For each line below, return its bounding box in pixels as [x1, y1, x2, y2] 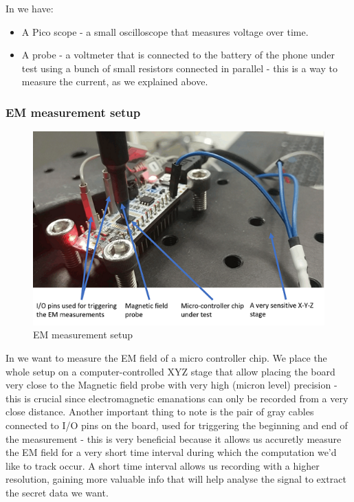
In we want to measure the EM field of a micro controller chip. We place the [5, 350, 327, 364]
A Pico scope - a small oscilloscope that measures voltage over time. [21, 24, 309, 39]
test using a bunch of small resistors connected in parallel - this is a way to [21, 61, 338, 75]
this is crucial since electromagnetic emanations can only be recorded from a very [5, 391, 349, 405]
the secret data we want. [5, 485, 109, 499]
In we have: [5, 1, 54, 15]
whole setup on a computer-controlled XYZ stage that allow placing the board [5, 364, 335, 378]
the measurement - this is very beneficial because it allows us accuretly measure [5, 431, 342, 446]
